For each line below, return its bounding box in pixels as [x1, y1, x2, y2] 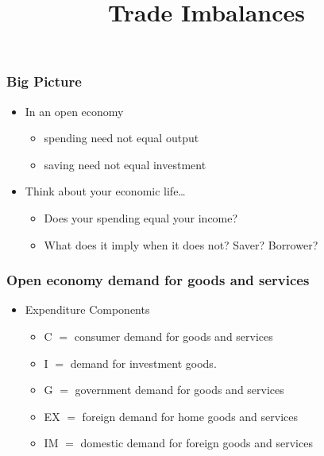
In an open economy [25, 102, 124, 119]
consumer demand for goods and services [74, 328, 273, 345]
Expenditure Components [25, 301, 150, 318]
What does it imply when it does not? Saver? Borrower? [44, 236, 318, 253]
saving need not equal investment [44, 156, 206, 172]
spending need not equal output [44, 129, 199, 146]
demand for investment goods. [70, 354, 217, 371]
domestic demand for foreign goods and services [80, 435, 313, 451]
